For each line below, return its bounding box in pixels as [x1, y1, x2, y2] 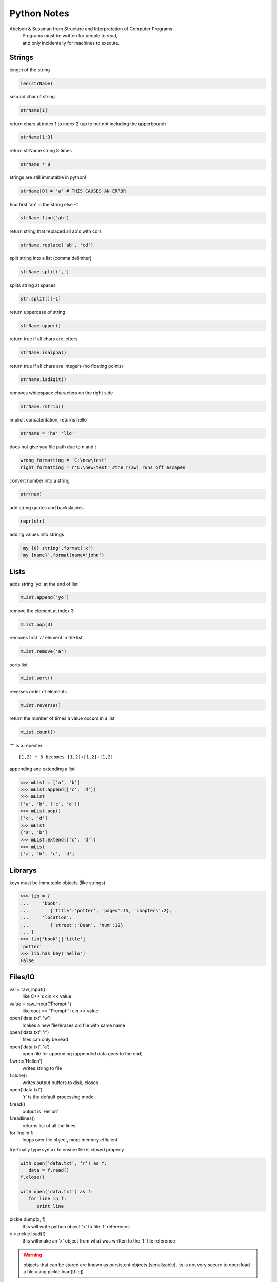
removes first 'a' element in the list [9, 634, 83, 640]
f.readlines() [9, 1115, 35, 1121]
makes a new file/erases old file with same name [22, 1022, 125, 1028]
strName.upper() [20, 323, 62, 328]
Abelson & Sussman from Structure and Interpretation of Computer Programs [9, 26, 173, 32]
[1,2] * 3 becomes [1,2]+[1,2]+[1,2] [18, 754, 114, 760]
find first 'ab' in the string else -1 [9, 202, 78, 208]
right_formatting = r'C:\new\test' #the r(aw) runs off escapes [20, 465, 186, 470]
